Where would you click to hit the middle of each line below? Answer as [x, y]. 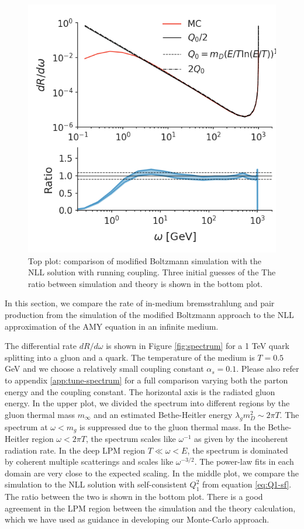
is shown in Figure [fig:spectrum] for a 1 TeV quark [198, 346]
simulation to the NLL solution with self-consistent [96, 484]
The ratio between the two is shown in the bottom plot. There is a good [134, 497]
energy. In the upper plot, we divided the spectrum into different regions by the [147, 403]
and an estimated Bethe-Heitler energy [163, 414]
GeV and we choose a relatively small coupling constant [104, 369]
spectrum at [26, 426]
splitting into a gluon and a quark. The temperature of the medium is [130, 357]
